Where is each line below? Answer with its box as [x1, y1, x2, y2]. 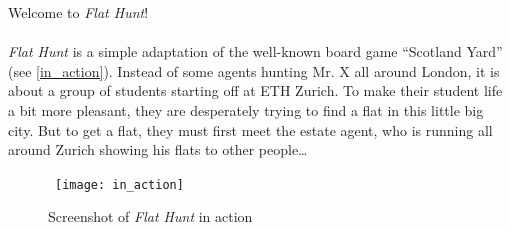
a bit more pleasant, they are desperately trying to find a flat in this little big [8, 99, 484, 120]
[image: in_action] [55, 177, 184, 192]
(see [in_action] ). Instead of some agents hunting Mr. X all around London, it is [8, 60, 500, 81]
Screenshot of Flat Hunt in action [48, 206, 253, 227]
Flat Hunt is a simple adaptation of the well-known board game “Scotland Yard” [8, 41, 503, 62]
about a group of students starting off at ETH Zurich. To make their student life [8, 80, 503, 101]
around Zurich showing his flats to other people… [8, 139, 308, 160]
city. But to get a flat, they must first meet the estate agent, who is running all [8, 119, 493, 140]
